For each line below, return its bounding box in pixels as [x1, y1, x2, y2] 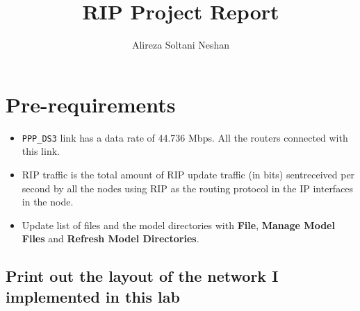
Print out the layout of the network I [6, 265, 279, 287]
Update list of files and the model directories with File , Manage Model [22, 217, 335, 232]
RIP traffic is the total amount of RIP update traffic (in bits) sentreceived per [22, 167, 355, 181]
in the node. [22, 194, 74, 209]
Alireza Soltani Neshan [131, 37, 230, 52]
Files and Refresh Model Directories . [22, 231, 199, 246]
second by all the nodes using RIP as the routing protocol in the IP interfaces [22, 180, 354, 195]
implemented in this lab [6, 285, 180, 307]
